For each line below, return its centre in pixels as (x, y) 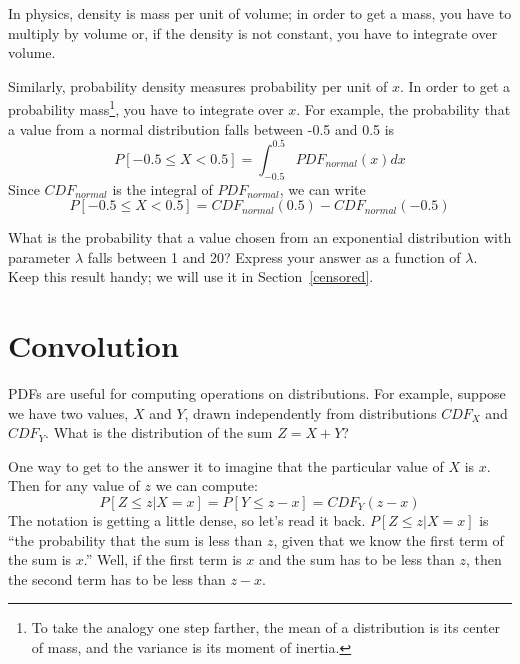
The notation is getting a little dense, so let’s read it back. (187, 519)
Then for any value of (74, 485)
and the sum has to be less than (356, 559)
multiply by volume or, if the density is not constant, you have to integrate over (253, 32)
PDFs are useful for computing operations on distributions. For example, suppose (257, 393)
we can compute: (206, 485)
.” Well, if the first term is (162, 559)
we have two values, (68, 412)
